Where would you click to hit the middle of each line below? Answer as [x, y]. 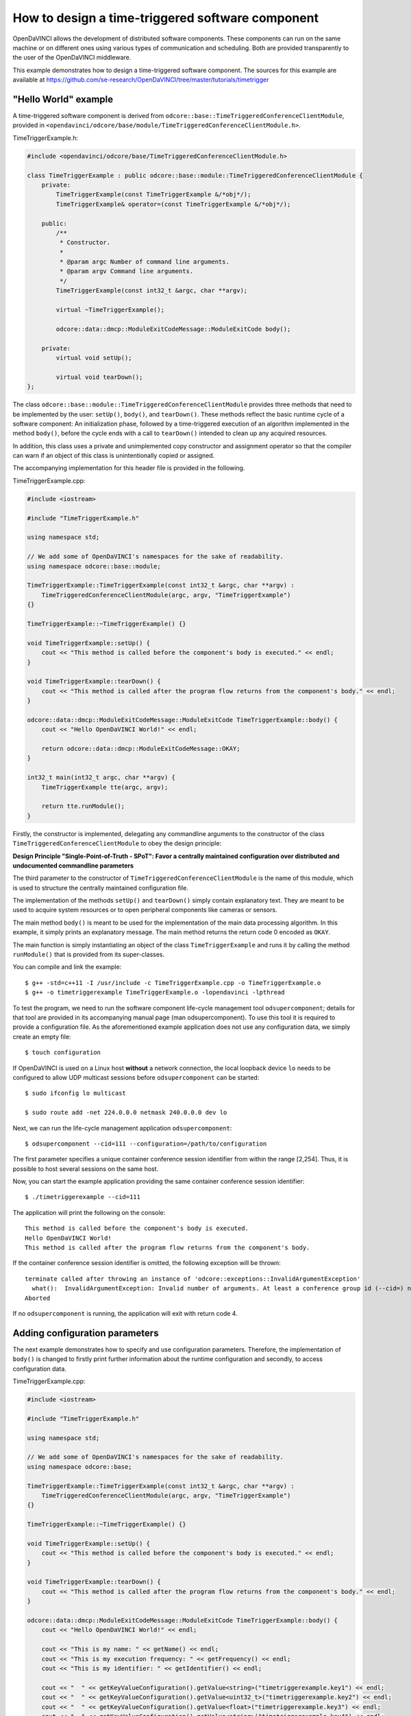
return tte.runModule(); [83, 806]
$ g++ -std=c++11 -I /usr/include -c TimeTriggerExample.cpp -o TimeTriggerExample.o [173, 983]
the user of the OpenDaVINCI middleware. [72, 58]
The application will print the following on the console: [89, 1212]
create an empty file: [42, 1036]
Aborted [38, 1298]
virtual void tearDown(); [99, 377]
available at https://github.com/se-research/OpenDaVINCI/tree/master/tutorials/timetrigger [141, 80]
